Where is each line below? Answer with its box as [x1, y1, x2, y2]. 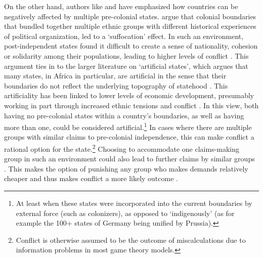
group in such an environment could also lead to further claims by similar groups [4, 153, 255, 164]
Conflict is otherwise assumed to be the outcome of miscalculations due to [16, 234, 246, 245]
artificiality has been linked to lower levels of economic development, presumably [4, 90, 254, 101]
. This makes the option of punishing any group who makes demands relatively [4, 163, 248, 174]
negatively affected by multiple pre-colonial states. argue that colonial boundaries [4, 11, 256, 21]
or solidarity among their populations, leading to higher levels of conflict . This [4, 50, 249, 61]
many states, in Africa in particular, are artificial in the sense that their [4, 70, 227, 81]
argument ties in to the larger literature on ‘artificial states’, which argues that [4, 60, 248, 71]
